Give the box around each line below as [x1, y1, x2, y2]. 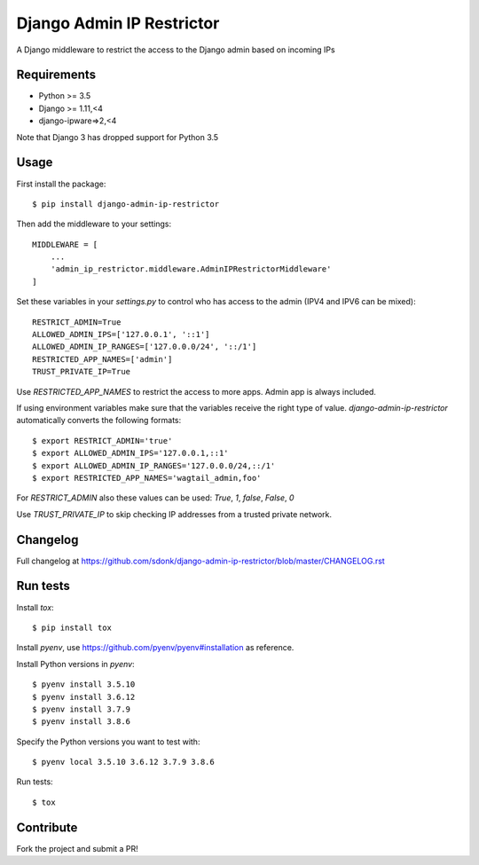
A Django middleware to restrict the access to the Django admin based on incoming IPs [16, 44, 336, 55]
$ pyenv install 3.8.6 [32, 717, 131, 727]
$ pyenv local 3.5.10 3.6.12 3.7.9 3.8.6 [32, 757, 215, 767]
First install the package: [16, 178, 106, 189]
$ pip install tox [32, 622, 113, 633]
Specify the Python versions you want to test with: [16, 736, 200, 747]
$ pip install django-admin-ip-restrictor [32, 199, 220, 208]
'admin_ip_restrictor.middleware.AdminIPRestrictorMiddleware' [50, 264, 332, 274]
